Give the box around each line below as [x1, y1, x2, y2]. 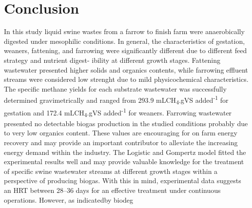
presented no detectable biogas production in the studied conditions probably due [4, 118, 248, 128]
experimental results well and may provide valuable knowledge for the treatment [4, 156, 244, 167]
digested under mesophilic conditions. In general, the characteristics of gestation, [4, 36, 245, 46]
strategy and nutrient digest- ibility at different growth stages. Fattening [4, 55, 221, 65]
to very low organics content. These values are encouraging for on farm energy [4, 128, 237, 138]
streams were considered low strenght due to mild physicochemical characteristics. [4, 74, 249, 84]
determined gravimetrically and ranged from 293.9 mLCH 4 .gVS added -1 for [4, 94, 229, 106]
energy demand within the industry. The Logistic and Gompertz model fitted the [4, 147, 246, 157]
